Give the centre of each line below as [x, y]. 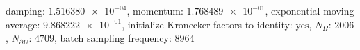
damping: [25, 10]
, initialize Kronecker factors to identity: [207, 24]
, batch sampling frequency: [113, 38]
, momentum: [155, 10]
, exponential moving [310, 10]
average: [23, 24]
